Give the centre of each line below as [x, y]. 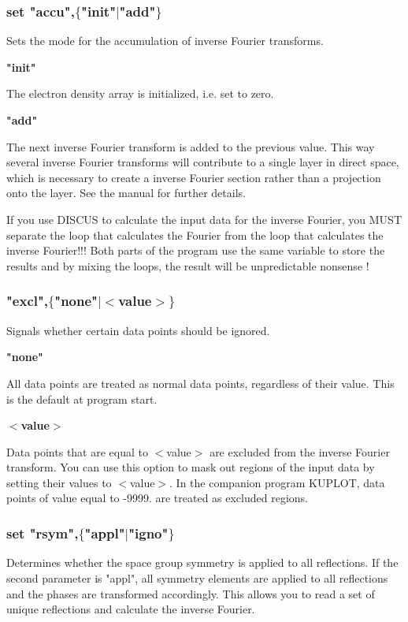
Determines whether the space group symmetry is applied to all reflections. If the [202, 562]
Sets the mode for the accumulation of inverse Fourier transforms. [165, 41]
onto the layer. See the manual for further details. [126, 193]
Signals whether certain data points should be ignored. [138, 330]
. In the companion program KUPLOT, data [277, 482]
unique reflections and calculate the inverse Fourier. [131, 609]
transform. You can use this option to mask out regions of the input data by [191, 467]
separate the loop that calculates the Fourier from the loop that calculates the [195, 235]
